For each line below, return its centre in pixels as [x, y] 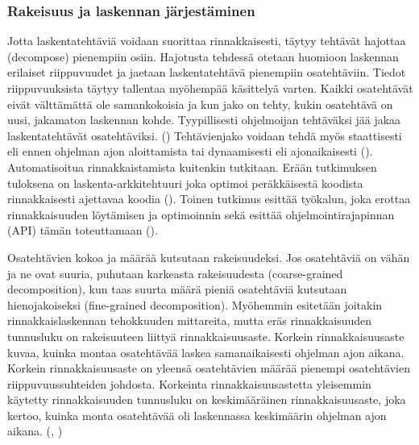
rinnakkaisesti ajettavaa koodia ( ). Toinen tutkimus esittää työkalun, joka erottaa [209, 199]
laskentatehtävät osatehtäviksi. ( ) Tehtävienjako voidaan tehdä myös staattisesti [205, 135]
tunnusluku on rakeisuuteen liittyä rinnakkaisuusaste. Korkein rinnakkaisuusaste [206, 336]
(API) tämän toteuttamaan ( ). [83, 230]
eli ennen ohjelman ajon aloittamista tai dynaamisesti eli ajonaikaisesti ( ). [190, 151]
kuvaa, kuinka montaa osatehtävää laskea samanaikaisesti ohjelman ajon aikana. [206, 352]
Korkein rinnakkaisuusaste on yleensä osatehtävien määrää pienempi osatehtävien [209, 368]
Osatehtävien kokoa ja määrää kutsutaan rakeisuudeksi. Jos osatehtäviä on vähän [209, 257]
